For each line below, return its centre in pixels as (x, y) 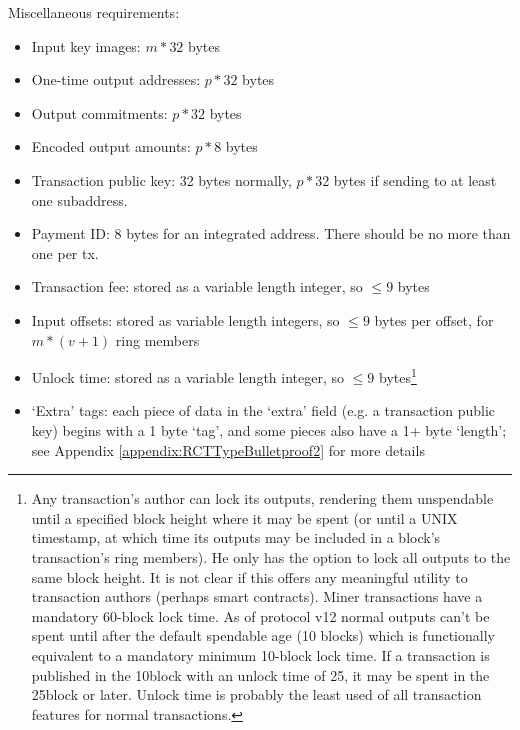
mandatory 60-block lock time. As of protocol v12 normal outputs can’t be (260, 615)
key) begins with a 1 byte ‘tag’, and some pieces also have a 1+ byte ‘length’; (269, 429)
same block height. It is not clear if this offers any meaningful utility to (249, 576)
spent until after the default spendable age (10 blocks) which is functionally (263, 635)
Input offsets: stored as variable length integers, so (185, 319)
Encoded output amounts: (111, 146)
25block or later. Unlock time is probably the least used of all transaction (256, 694)
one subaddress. (79, 199)
